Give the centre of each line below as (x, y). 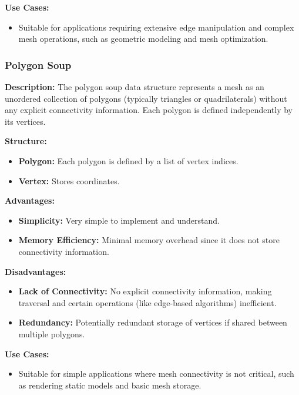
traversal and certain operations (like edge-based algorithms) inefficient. (147, 302)
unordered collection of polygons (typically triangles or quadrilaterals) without (146, 98)
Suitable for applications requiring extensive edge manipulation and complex (156, 27)
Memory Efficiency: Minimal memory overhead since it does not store (149, 240)
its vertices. (25, 121)
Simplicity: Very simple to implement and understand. (119, 220)
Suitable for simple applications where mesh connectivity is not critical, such (156, 374)
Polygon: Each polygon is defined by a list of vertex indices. (128, 160)
